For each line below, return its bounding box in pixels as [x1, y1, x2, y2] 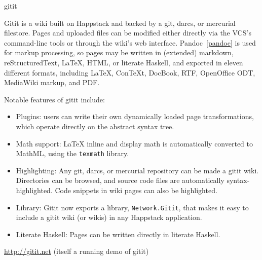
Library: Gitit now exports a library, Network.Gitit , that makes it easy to [16, 202, 249, 212]
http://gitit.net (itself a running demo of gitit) [4, 246, 149, 256]
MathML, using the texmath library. [16, 148, 129, 159]
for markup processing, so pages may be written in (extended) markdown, [4, 47, 234, 58]
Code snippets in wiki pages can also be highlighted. [55, 184, 217, 195]
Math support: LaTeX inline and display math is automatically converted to [16, 138, 253, 148]
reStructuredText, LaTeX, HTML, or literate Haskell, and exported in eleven [4, 57, 243, 67]
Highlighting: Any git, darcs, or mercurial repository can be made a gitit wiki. [16, 165, 259, 175]
